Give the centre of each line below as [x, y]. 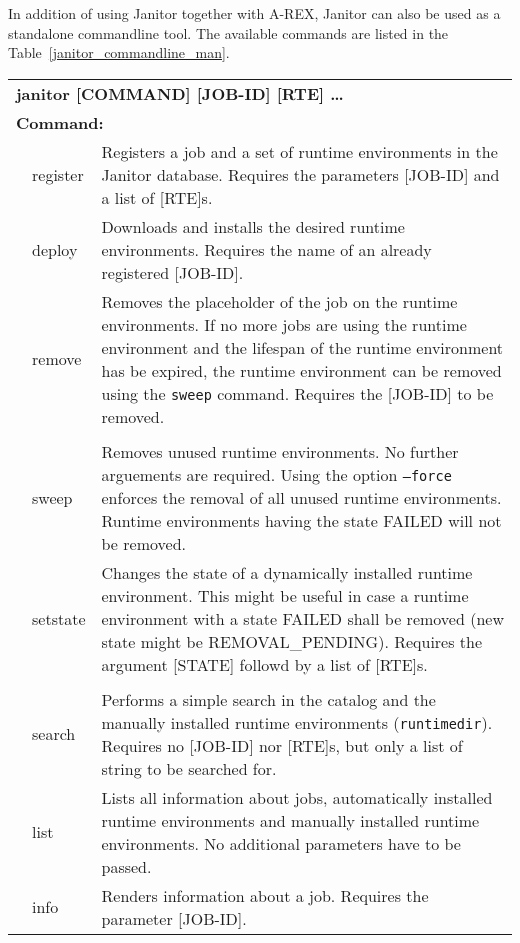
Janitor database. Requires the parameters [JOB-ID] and [300, 174]
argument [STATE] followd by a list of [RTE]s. [264, 664]
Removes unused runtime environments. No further [280, 451]
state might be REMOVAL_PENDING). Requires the [292, 641]
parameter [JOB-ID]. [174, 918]
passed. [126, 866]
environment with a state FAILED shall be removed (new [302, 618]
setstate [59, 618]
